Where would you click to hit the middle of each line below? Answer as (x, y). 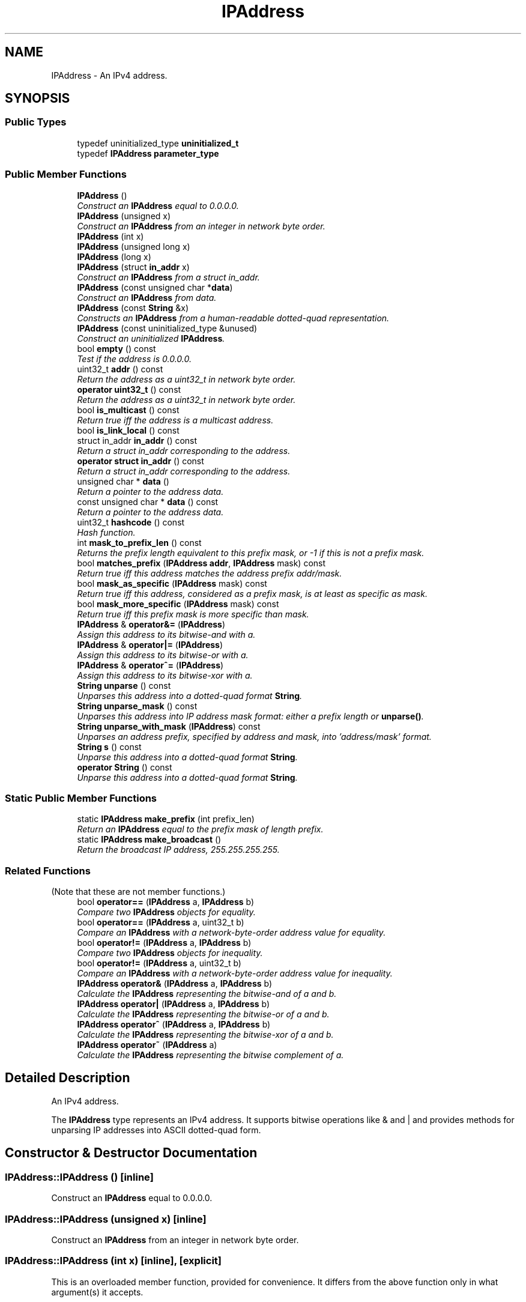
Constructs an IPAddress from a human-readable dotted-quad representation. (233, 318)
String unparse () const (124, 685)
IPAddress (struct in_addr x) (133, 267)
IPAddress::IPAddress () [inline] (79, 1177)
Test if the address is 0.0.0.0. (134, 359)
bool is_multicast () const (128, 410)
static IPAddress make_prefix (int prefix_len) (166, 819)
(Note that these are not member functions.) (138, 892)
